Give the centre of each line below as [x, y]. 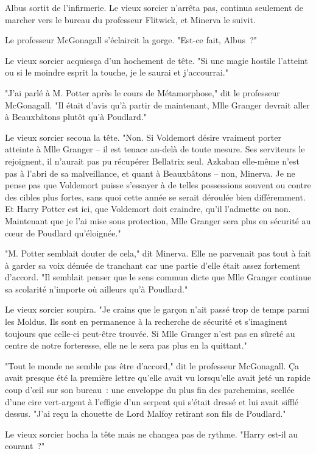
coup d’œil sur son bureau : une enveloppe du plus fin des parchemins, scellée [150, 390]
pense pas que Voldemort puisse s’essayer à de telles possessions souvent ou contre [158, 185]
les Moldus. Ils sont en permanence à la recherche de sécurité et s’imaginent [146, 321]
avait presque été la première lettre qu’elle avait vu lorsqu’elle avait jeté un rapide [158, 378]
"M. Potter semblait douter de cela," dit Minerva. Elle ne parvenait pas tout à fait [158, 253]
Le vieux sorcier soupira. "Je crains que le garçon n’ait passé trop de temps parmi [157, 309]
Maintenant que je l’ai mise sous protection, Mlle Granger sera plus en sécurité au [158, 220]
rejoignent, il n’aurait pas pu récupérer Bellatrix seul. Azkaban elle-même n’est [153, 161]
